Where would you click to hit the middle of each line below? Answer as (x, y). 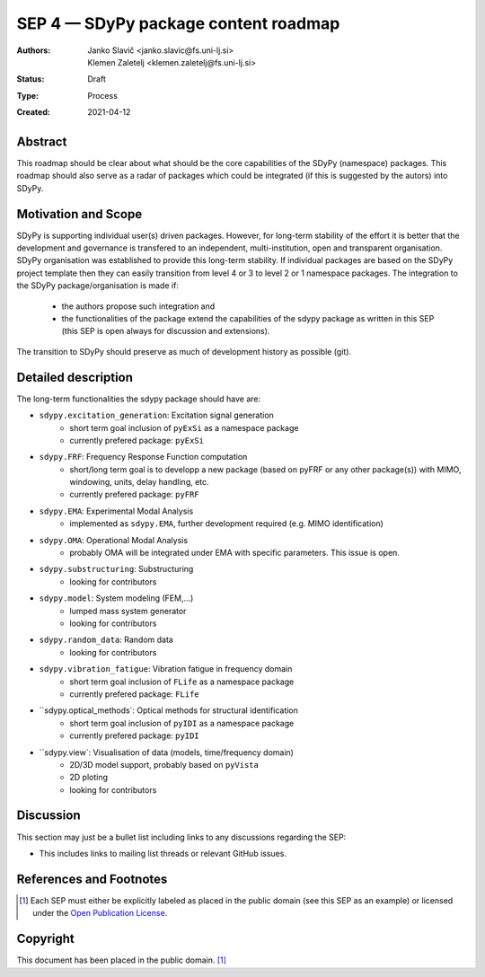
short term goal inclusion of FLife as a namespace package (182, 682)
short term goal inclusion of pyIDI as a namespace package (182, 723)
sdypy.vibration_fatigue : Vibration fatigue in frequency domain (166, 669)
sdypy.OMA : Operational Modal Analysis (114, 540)
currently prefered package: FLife (134, 694)
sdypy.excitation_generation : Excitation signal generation (156, 415)
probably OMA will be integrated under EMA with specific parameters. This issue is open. (234, 553)
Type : (28, 95)
